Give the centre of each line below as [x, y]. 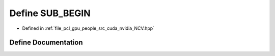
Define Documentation [46, 43]
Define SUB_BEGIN [50, 13]
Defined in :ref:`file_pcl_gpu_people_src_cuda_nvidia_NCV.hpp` [88, 28]
